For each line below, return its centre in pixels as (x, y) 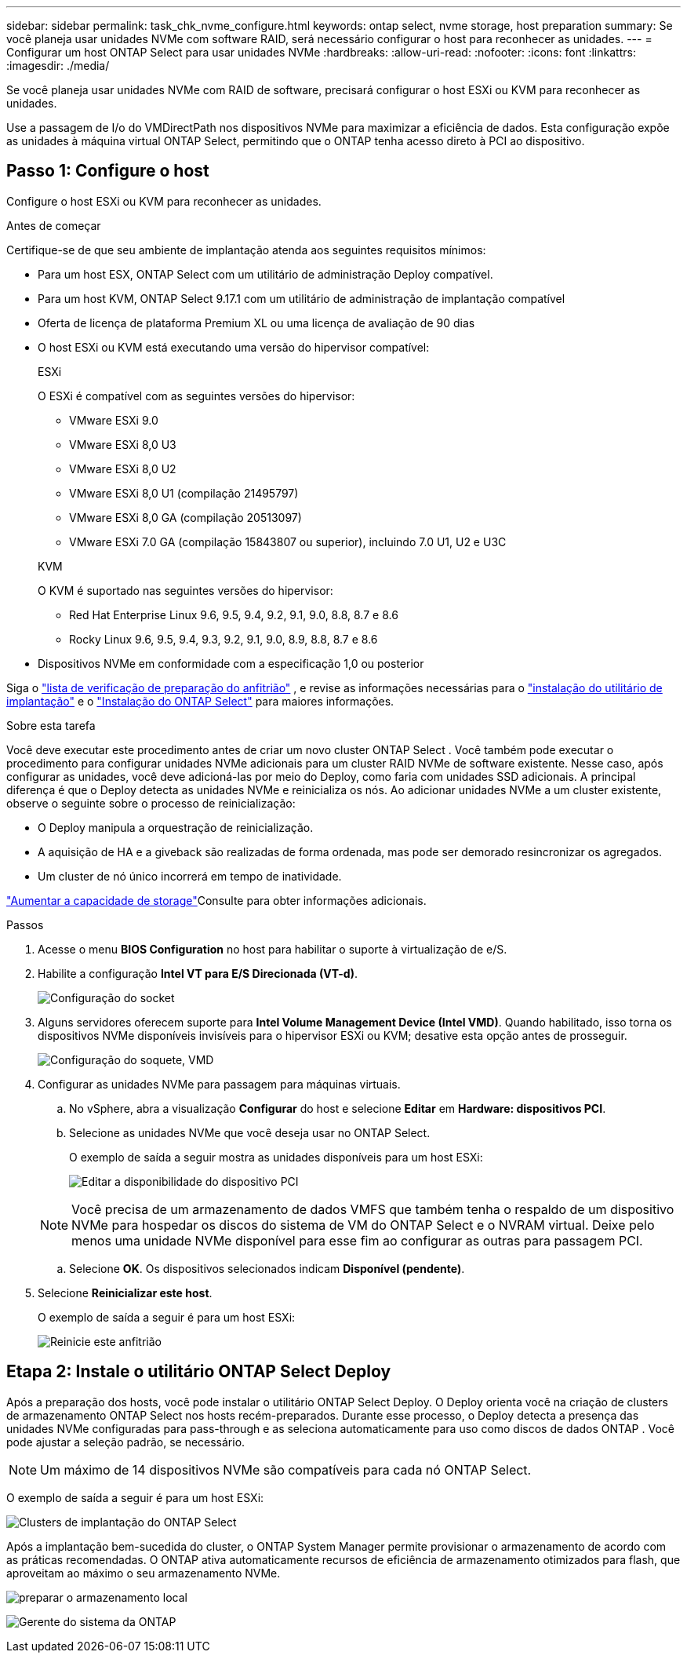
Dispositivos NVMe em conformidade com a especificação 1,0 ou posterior (231, 663)
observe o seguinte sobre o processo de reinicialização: (151, 803)
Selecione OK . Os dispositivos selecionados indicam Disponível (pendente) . (267, 1268)
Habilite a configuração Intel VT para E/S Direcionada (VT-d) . (198, 973)
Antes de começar (54, 225)
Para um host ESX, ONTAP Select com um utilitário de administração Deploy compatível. (265, 274)
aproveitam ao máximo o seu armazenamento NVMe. (144, 1573)
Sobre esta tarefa (51, 725)
